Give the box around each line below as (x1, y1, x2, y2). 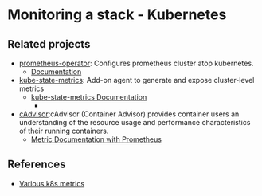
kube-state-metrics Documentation (30, 92, 147, 101)
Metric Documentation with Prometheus (30, 135, 162, 144)
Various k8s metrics (18, 178, 85, 188)
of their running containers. (18, 126, 109, 135)
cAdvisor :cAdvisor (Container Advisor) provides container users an (18, 109, 240, 119)
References (7, 158, 66, 171)
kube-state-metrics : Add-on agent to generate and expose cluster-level (18, 76, 255, 84)
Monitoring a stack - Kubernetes (7, 6, 227, 24)
